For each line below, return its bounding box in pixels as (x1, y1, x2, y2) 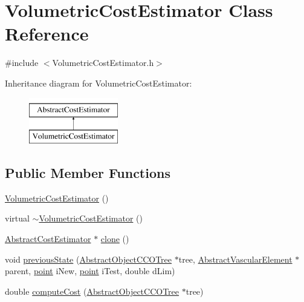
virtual (5, 212, 30, 225)
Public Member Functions (5, 163, 170, 182)
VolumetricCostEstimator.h (52, 56, 154, 69)
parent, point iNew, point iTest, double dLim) (5, 264, 175, 277)
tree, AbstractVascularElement (178, 252, 293, 265)
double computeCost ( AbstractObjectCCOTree (5, 284, 179, 297)
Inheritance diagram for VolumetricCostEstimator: (5, 76, 192, 89)
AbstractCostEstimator (5, 232, 91, 245)
